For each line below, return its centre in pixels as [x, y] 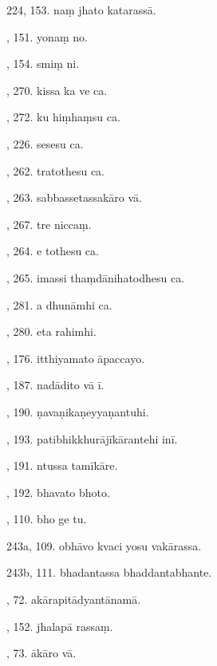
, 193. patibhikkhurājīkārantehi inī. [92, 438]
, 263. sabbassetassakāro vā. [74, 197]
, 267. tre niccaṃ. [49, 224]
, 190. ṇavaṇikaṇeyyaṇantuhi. [78, 411]
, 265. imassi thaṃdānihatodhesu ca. [96, 277]
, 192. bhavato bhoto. [58, 492]
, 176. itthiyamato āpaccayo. [76, 358]
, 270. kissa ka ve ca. [57, 90]
